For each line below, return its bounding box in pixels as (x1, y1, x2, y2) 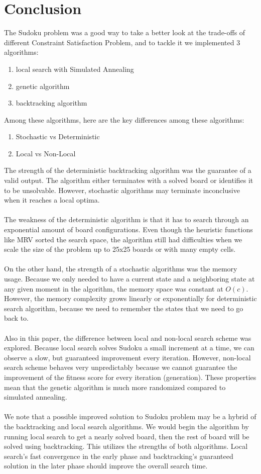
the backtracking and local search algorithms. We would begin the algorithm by (4, 421, 249, 431)
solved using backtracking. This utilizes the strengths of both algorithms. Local (4, 441, 248, 451)
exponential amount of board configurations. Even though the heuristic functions (4, 224, 253, 235)
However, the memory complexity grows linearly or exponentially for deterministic (4, 293, 257, 304)
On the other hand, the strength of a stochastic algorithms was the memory (4, 263, 237, 274)
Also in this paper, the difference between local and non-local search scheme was (4, 332, 251, 343)
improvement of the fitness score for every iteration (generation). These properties (4, 371, 256, 382)
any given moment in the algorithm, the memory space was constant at (4, 283, 223, 294)
